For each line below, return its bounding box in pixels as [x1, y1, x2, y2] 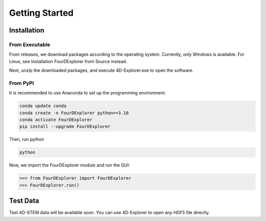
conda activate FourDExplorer [19, 117, 93, 123]
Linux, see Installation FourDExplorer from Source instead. [9, 58, 128, 64]
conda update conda [19, 103, 66, 109]
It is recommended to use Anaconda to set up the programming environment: [9, 90, 166, 96]
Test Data [9, 197, 39, 205]
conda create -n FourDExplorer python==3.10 [19, 110, 129, 116]
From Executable [9, 41, 51, 48]
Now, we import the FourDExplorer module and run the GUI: [9, 162, 130, 168]
